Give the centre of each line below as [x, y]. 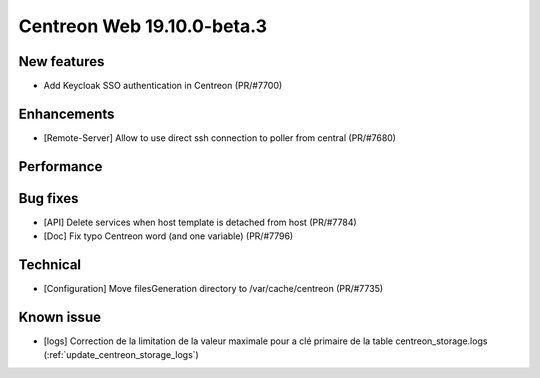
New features [61, 61]
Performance [60, 166]
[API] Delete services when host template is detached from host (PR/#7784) [200, 222]
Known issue [60, 317]
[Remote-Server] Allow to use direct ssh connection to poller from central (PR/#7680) [220, 137]
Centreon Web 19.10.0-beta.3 [142, 26]
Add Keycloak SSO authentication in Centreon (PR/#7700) [163, 86]
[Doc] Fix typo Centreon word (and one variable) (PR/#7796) [168, 236]
